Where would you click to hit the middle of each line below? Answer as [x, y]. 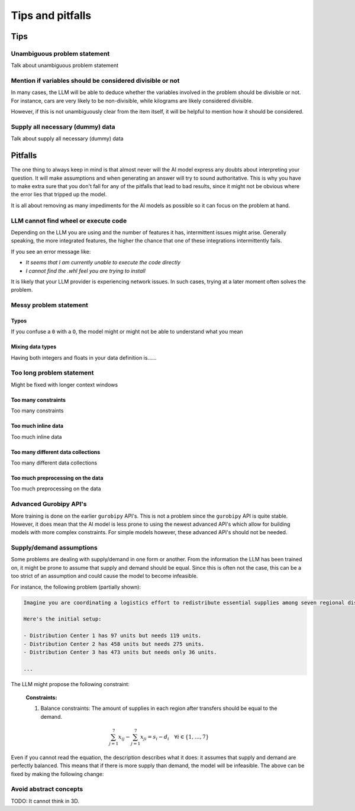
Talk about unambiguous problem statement [65, 66]
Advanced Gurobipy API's [49, 504]
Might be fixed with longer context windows [64, 385]
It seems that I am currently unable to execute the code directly [103, 263]
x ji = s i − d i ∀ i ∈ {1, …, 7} [175, 738]
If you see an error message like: [51, 251]
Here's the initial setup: [62, 619]
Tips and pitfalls [51, 15]
